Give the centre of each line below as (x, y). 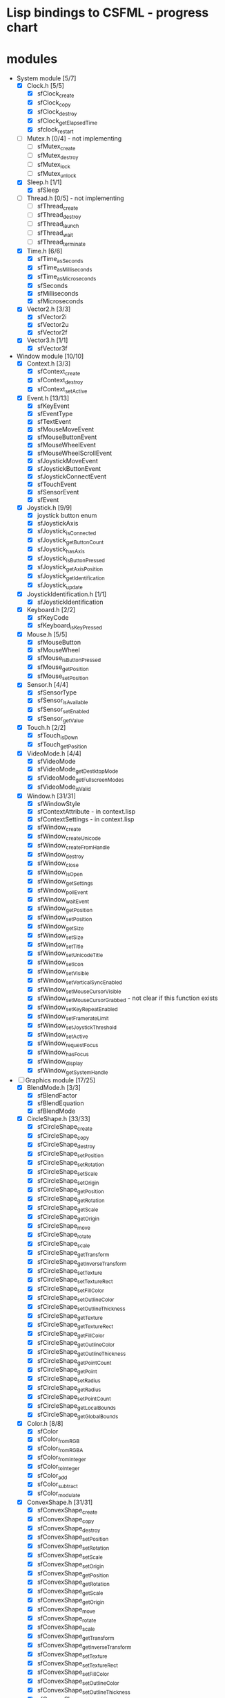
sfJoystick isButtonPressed (71, 559)
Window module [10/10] (50, 356)
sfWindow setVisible (63, 972)
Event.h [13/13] (48, 398)
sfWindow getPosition (65, 909)
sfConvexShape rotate (67, 1619)
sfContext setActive (62, 390)
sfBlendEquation (60, 1103)
